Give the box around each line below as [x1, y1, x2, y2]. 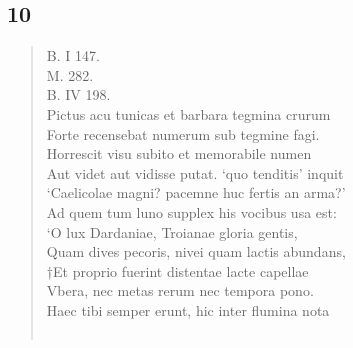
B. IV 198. [46, 84, 111, 105]
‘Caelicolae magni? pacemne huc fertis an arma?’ [46, 182, 346, 203]
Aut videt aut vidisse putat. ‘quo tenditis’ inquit [46, 162, 344, 183]
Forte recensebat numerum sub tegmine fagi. [46, 123, 320, 144]
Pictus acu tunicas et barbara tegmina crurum [46, 103, 331, 124]
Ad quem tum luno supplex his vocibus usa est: [46, 201, 337, 222]
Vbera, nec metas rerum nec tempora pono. [46, 280, 314, 301]
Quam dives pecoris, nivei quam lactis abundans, [46, 241, 346, 262]
